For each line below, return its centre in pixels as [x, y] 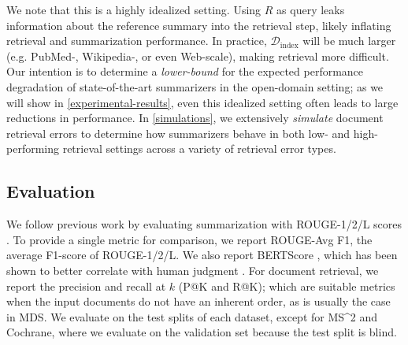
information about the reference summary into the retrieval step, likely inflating [199, 25]
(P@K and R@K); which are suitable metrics [287, 286]
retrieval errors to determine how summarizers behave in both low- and [178, 133]
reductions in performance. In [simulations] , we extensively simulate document [195, 118]
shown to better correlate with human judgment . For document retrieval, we [193, 270]
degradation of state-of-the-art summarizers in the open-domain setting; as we [195, 86]
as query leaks [311, 9]
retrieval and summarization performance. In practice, [137, 41]
